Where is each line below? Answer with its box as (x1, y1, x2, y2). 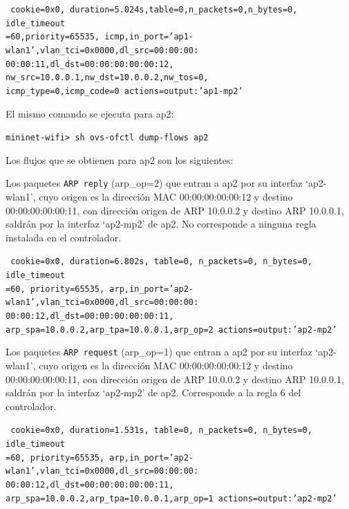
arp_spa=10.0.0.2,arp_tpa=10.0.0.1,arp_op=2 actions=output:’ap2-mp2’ (6, 324, 337, 335)
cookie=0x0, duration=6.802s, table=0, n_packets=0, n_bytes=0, (10, 257, 312, 267)
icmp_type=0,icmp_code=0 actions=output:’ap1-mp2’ (6, 86, 243, 96)
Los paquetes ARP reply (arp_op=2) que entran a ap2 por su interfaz (6, 176, 303, 190)
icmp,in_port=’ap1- (104, 32, 194, 42)
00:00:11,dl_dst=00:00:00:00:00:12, (6, 59, 174, 69)
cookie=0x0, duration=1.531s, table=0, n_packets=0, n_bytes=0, (10, 425, 312, 436)
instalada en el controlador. (6, 230, 122, 244)
